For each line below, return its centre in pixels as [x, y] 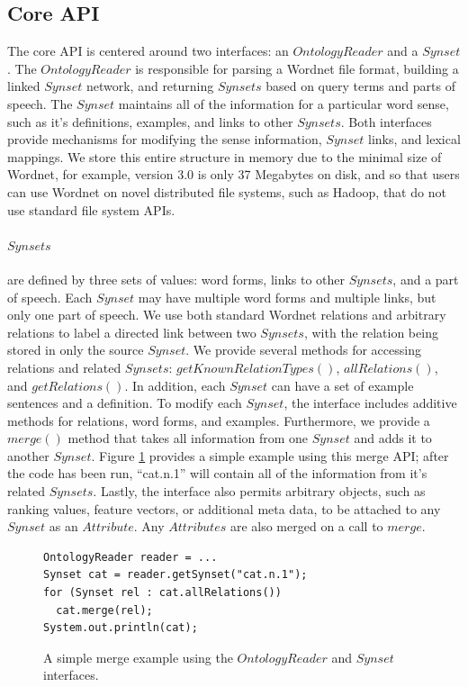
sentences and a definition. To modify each [125, 403]
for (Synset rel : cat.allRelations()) [162, 593]
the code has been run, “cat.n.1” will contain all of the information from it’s [217, 473]
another [28, 455]
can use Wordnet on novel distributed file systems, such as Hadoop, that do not [227, 191]
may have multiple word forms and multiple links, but [287, 297]
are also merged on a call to [306, 526]
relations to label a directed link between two [132, 332]
